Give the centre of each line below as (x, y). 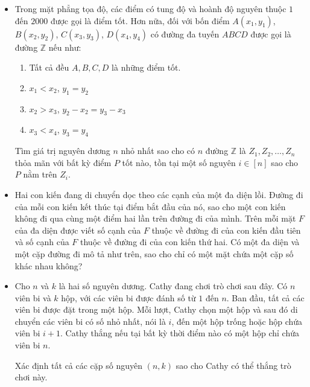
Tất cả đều (49, 67)
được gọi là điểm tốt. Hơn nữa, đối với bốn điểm (140, 20)
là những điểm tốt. (146, 67)
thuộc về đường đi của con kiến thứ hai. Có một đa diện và (190, 242)
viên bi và (33, 297)
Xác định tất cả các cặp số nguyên (79, 365)
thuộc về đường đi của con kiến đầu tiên (226, 230)
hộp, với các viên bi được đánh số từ (128, 297)
